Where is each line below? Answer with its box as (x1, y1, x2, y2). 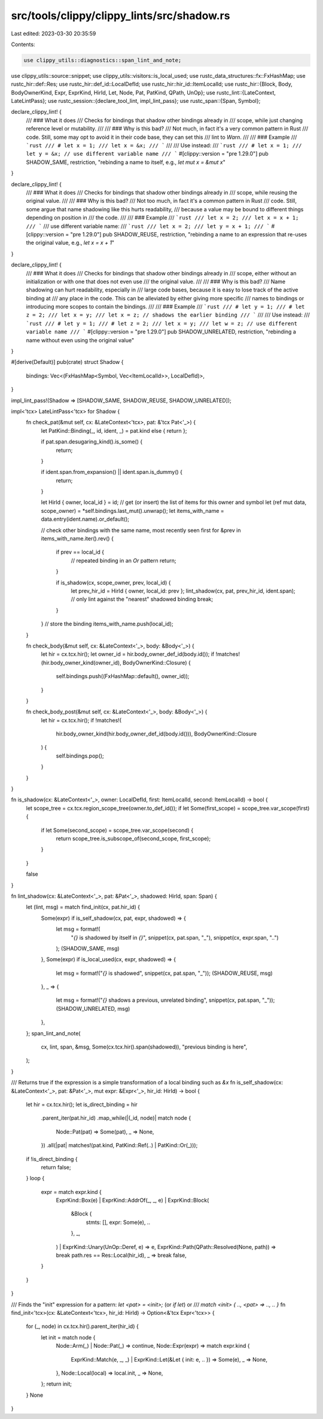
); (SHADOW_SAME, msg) (56, 944, 120, 952)
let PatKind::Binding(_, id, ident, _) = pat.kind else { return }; (41, 427, 187, 434)
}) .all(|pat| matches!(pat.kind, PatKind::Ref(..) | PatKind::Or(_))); (41, 1142, 198, 1149)
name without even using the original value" (26, 336, 135, 344)
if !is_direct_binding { (26, 1155, 78, 1162)
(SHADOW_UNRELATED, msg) (56, 1005, 130, 1012)
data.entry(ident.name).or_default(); (41, 515, 130, 523)
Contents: (11, 41, 35, 48)
